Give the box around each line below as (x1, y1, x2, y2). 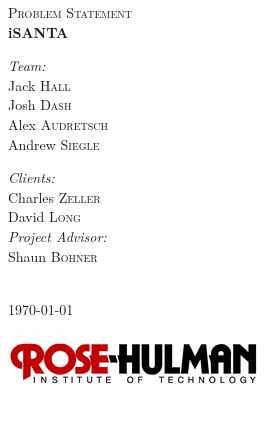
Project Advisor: (8, 225, 107, 246)
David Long (8, 206, 81, 227)
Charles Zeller (8, 186, 101, 207)
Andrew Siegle (8, 133, 100, 154)
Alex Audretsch (8, 113, 108, 134)
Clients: (8, 167, 55, 188)
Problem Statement (8, 2, 132, 22)
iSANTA (8, 21, 69, 42)
